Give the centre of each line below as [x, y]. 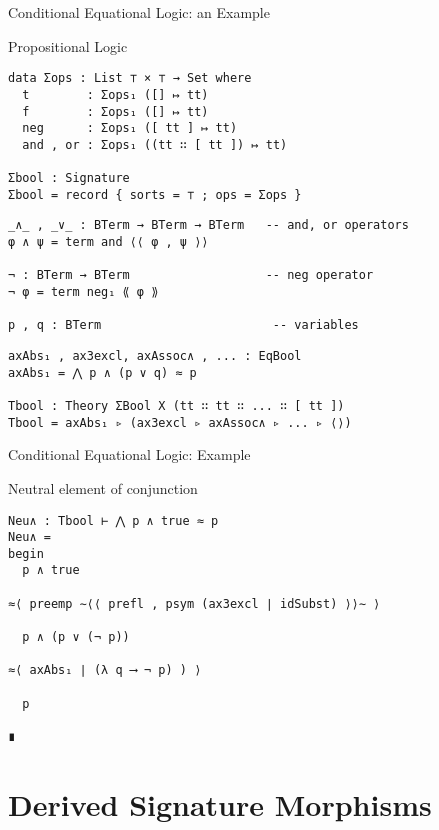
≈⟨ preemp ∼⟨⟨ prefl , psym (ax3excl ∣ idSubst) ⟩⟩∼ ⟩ [194, 603]
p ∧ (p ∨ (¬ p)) [76, 637]
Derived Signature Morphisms [220, 803]
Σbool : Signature [69, 178]
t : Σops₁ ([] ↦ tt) [115, 94]
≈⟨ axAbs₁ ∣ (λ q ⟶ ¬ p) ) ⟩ [105, 670]
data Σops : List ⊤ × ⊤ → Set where [130, 78]
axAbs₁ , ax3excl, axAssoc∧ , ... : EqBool [155, 356]
